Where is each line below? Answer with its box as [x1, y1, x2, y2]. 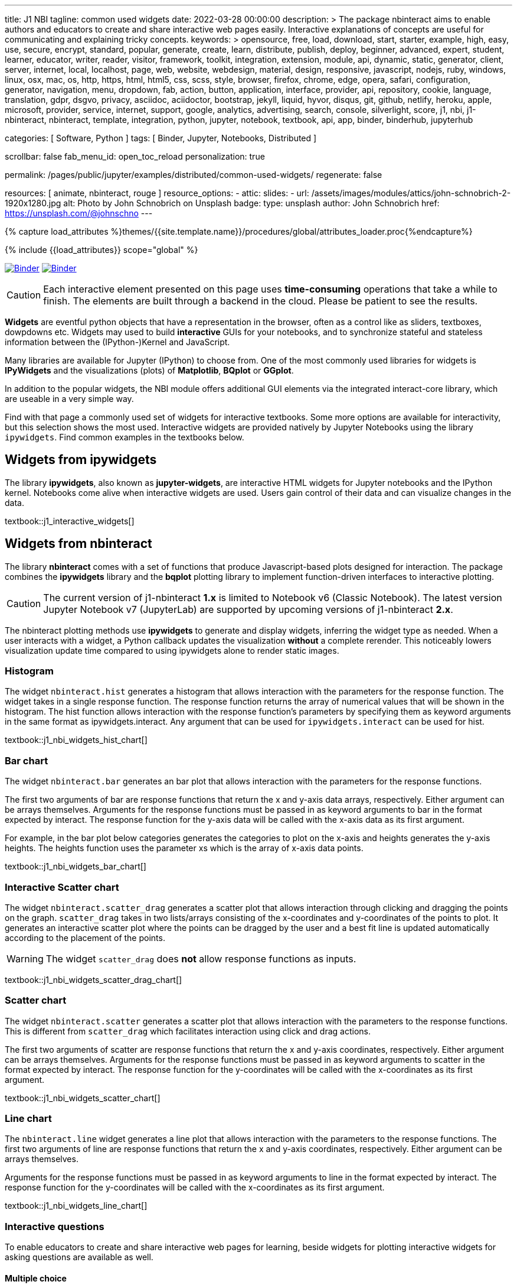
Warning [6, 952, 44, 965]
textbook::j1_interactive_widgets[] [5, 515, 135, 526]
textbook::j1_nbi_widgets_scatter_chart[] [5, 1092, 161, 1103]
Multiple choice [5, 1273, 67, 1283]
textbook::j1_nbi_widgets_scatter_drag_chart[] [5, 974, 182, 985]
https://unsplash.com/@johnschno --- [5, 208, 153, 218]
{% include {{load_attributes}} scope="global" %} [5, 245, 198, 255]
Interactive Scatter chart [5, 881, 119, 893]
